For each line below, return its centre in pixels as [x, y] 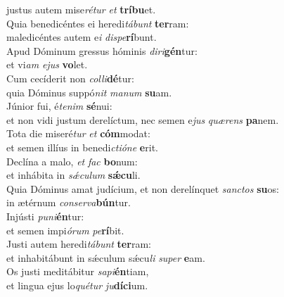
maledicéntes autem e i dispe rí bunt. [82, 37]
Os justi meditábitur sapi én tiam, [78, 271]
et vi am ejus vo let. [47, 64]
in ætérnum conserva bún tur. [69, 202]
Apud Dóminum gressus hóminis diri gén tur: [102, 50]
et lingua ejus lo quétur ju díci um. [77, 285]
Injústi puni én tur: [45, 216]
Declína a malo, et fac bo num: [72, 161]
